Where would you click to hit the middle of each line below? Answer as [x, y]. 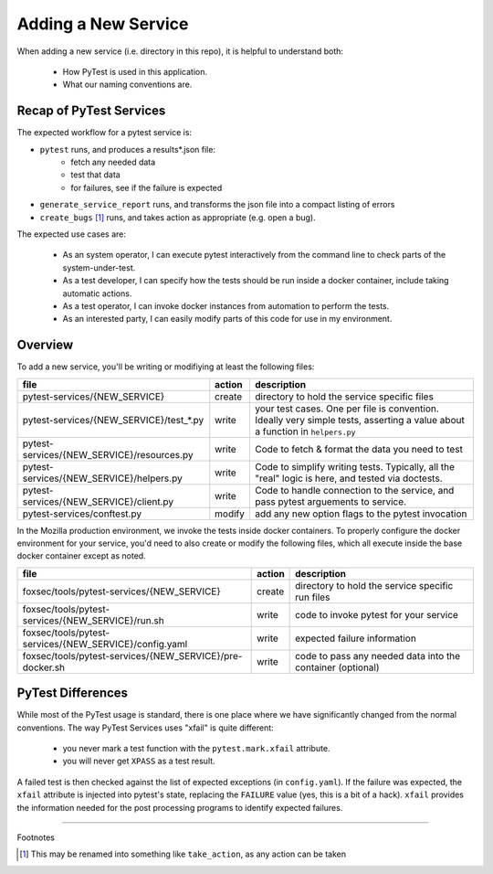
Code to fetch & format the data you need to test [358, 449]
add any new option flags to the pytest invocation [361, 514]
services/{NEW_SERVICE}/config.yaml [105, 644]
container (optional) [337, 667]
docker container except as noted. [81, 556]
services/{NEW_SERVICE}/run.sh [93, 620]
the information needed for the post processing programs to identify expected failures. [180, 807]
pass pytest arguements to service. [330, 501]
